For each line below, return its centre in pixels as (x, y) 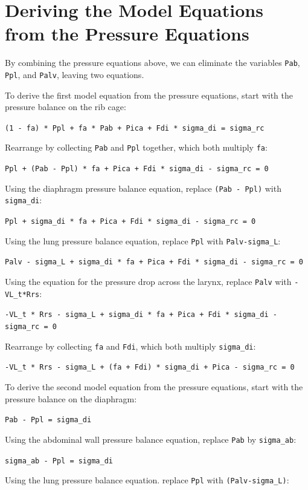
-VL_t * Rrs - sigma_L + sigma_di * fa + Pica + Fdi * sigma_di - (141, 315)
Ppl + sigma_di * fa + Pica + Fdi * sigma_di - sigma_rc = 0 (130, 222)
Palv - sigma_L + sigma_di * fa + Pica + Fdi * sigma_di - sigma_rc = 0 (154, 262)
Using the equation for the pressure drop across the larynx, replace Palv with (148, 282)
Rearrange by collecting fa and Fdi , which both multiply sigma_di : (130, 346)
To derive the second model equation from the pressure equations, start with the (154, 387)
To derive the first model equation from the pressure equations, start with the (149, 95)
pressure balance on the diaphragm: (71, 398)
